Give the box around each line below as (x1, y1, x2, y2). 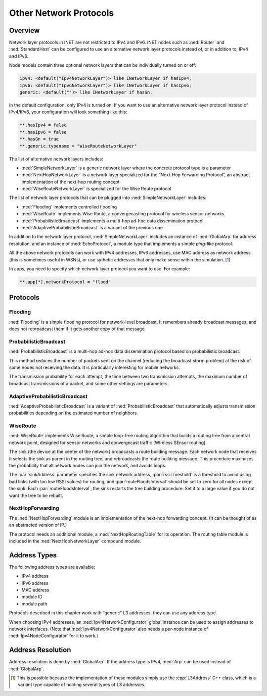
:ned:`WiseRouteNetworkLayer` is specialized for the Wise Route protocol (21, 186, 172, 192)
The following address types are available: (9, 564, 95, 570)
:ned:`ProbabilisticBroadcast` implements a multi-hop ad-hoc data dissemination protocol (21, 218, 204, 224)
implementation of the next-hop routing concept (21, 179, 120, 185)
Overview (9, 26, 40, 35)
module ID (21, 594, 43, 600)
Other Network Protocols (9, 7, 114, 18)
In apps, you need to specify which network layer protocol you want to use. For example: (9, 265, 190, 272)
